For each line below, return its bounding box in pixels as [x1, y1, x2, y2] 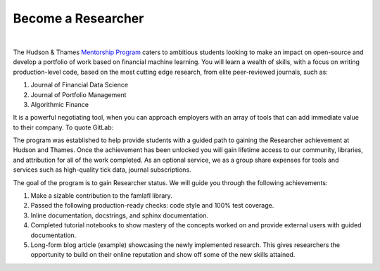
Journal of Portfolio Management [30, 90, 127, 99]
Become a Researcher [13, 11, 144, 26]
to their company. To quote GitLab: [13, 123, 114, 132]
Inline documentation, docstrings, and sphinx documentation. [30, 211, 209, 220]
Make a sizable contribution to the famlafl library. [30, 191, 172, 200]
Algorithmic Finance [30, 100, 89, 108]
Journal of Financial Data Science [30, 81, 129, 89]
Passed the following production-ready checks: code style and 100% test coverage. [30, 201, 274, 210]
